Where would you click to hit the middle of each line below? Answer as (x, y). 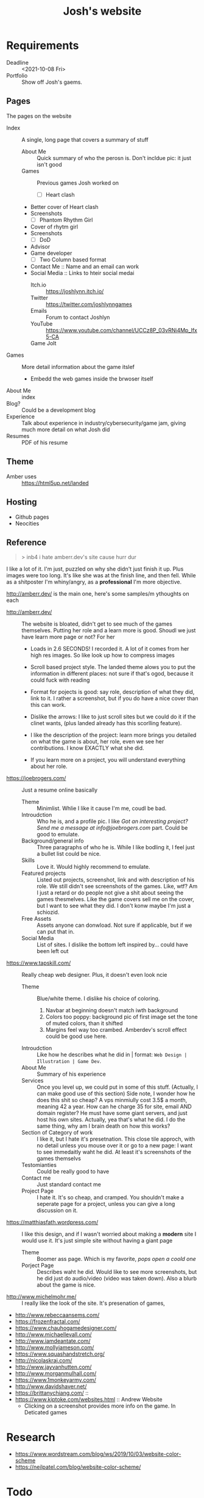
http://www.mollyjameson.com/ (55, 1348)
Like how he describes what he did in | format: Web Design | (112, 1054)
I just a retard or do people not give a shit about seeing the (110, 893)
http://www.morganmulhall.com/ (56, 1373)
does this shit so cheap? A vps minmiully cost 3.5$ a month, (112, 1100)
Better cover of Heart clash (64, 206)
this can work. (48, 705)
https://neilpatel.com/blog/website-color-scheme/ (78, 1467)
